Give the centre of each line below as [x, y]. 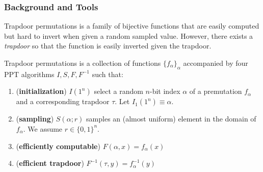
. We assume [43, 128]
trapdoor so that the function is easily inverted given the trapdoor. [108, 46]
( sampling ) [35, 119]
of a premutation [216, 91]
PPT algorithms [29, 74]
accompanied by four [216, 63]
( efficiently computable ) [58, 146]
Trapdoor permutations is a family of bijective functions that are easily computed [132, 26]
